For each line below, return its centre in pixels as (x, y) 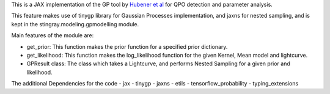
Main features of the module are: (53, 35)
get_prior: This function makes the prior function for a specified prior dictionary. (127, 46)
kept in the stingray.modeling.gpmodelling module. (75, 24)
